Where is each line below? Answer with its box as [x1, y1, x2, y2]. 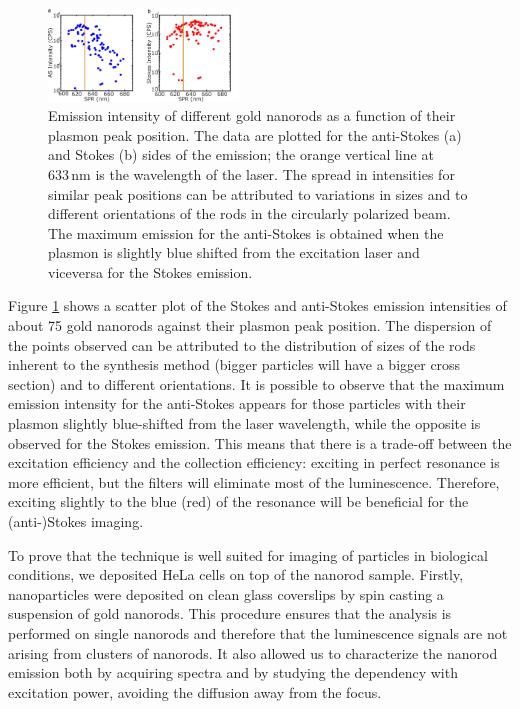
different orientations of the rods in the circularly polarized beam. [48, 203, 451, 224]
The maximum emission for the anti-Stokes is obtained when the [48, 222, 444, 243]
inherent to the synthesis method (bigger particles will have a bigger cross [8, 354, 461, 375]
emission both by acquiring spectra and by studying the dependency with [8, 662, 458, 683]
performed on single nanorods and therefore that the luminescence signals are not [8, 622, 508, 643]
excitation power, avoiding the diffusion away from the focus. [8, 681, 382, 702]
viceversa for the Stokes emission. [48, 261, 253, 282]
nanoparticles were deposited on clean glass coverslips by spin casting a [8, 583, 444, 604]
